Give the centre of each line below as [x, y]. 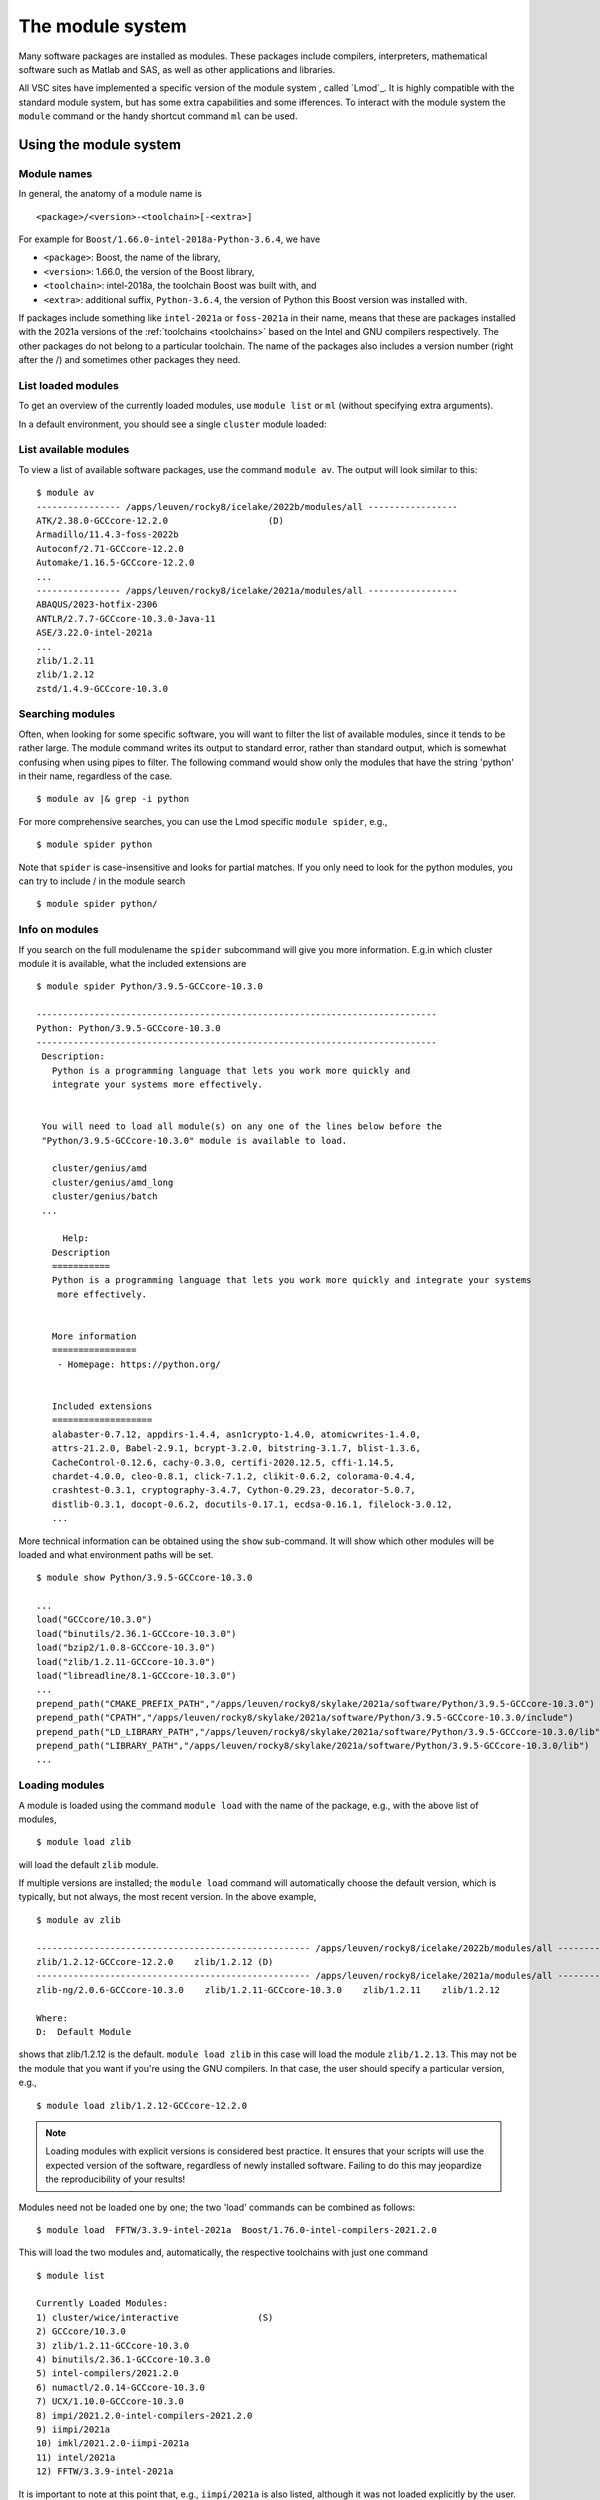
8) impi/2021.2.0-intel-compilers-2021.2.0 [144, 2415]
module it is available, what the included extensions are [132, 963]
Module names [55, 173]
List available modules [74, 450]
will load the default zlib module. [88, 1864]
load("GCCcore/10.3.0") [94, 1619]
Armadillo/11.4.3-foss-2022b [107, 534]
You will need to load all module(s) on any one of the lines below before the [242, 1126]
